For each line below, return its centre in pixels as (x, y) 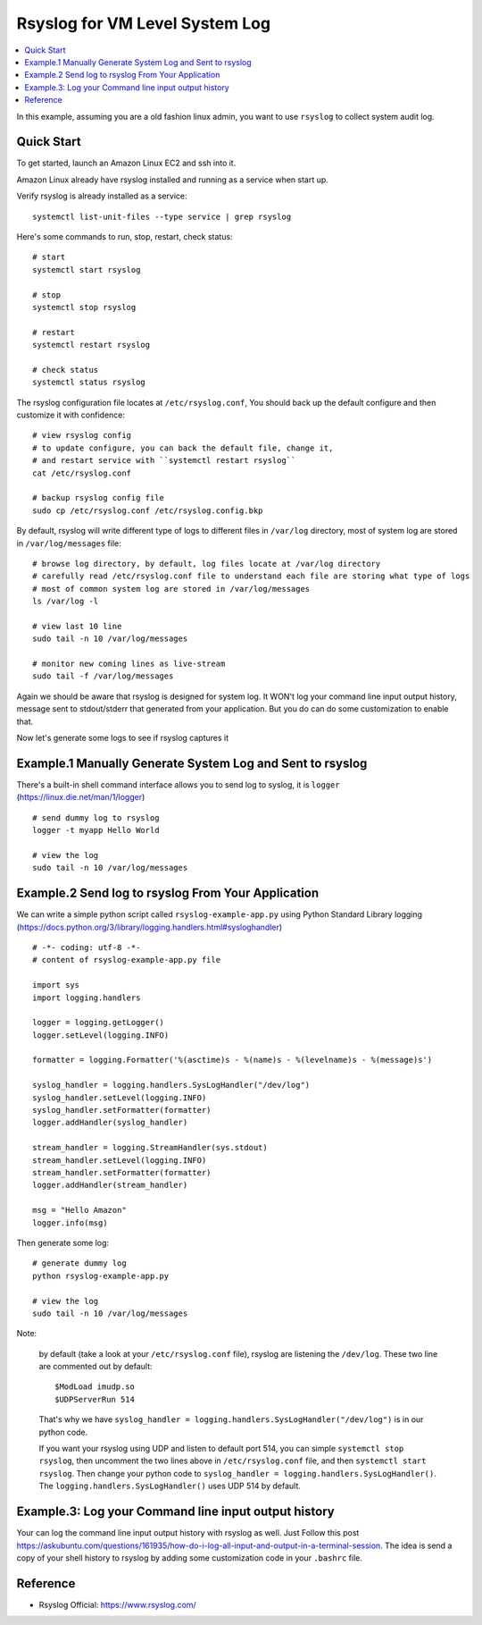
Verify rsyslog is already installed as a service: (102, 196)
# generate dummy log (79, 1263)
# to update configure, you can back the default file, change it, (183, 448)
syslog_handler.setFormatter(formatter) (122, 1110)
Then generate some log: (63, 1242)
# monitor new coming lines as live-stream (129, 664)
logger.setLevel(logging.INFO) (101, 1035)
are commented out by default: (96, 1367)
